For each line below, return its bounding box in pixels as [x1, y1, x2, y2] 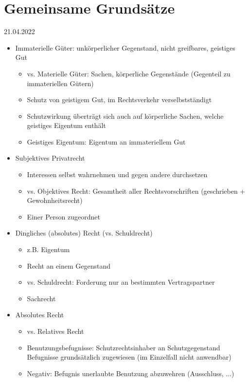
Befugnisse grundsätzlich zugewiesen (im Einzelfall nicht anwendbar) [27, 352, 231, 362]
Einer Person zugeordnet [27, 211, 100, 221]
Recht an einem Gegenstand [27, 260, 111, 271]
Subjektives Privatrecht [15, 153, 85, 163]
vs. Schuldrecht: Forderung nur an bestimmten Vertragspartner [27, 277, 215, 287]
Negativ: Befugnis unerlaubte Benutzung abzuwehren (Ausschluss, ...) [27, 368, 234, 378]
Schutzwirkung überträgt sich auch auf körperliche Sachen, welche [27, 110, 224, 121]
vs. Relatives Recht [27, 326, 84, 336]
